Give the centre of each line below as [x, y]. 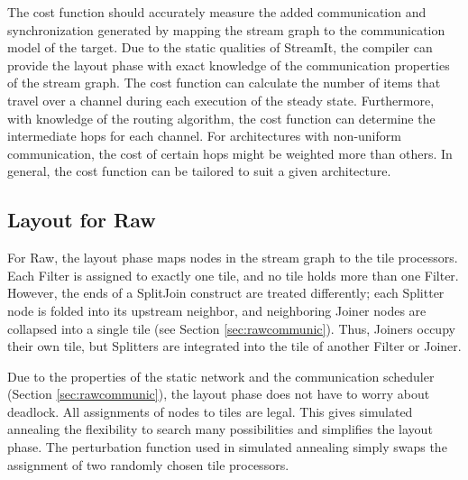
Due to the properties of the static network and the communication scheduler [221, 376]
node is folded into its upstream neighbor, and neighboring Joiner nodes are [217, 310]
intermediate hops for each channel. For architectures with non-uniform [204, 136]
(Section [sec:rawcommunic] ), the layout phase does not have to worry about [219, 394]
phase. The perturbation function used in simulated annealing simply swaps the [227, 447]
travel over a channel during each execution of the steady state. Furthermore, [221, 100]
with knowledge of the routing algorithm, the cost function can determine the [221, 118]
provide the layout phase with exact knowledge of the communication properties [229, 65]
